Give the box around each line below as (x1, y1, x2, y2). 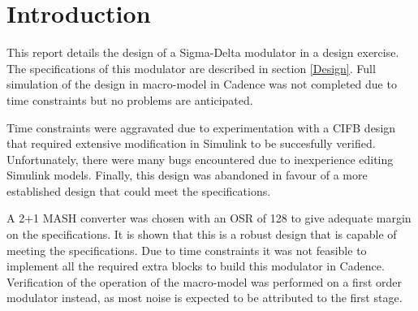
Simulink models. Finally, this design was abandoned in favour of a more (6, 166, 368, 184)
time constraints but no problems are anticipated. (6, 91, 253, 108)
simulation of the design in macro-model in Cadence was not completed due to (6, 76, 397, 93)
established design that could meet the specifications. (6, 182, 271, 199)
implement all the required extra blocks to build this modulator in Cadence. (6, 257, 385, 274)
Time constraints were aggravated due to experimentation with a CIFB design (6, 119, 396, 136)
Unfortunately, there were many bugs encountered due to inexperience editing (6, 150, 394, 167)
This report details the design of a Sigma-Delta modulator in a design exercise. (6, 44, 399, 61)
